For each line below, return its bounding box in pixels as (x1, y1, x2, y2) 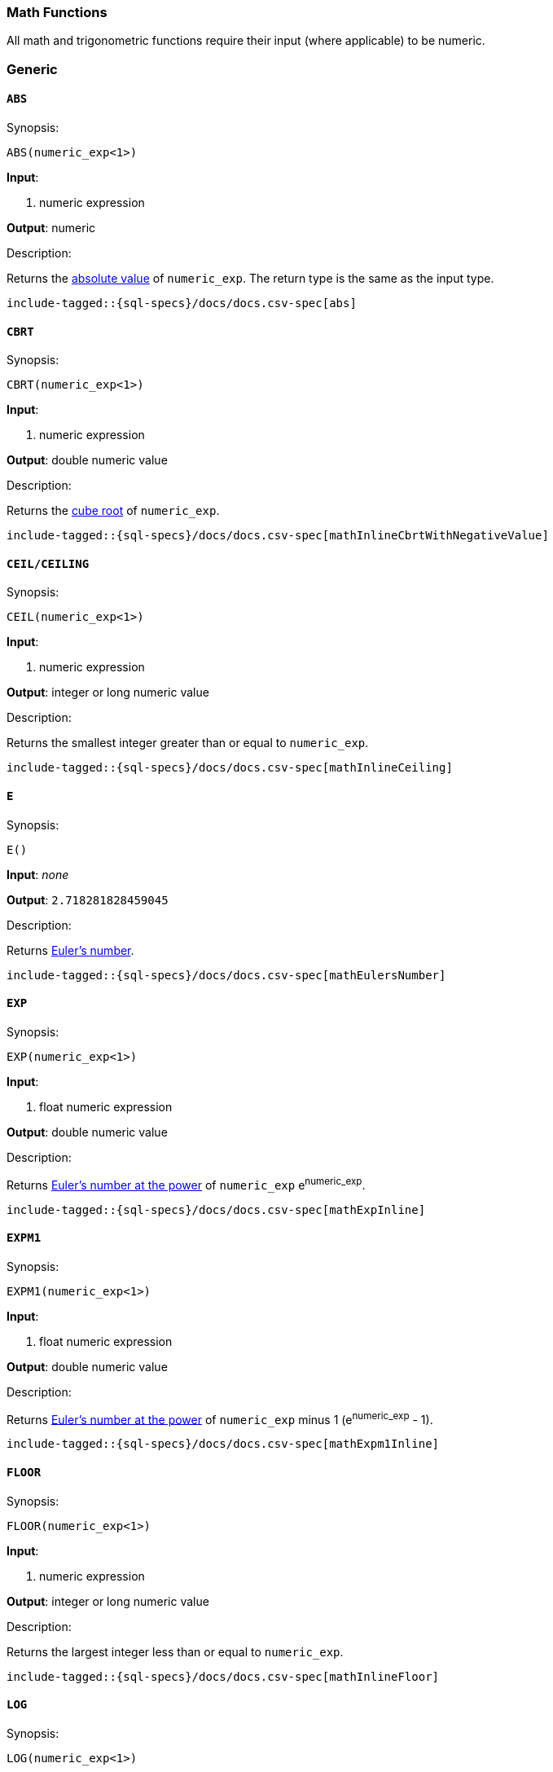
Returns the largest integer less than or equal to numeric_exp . (7, 1644, 344, 1659)
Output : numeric (7, 220, 96, 235)
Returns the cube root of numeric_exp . (7, 503, 220, 518)
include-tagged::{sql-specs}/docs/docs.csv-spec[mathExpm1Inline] (7, 1437, 440, 1451)
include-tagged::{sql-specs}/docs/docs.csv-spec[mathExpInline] (7, 1203, 426, 1216)
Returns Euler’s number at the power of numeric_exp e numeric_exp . (7, 1175, 366, 1192)
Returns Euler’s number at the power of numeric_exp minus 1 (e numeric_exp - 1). (7, 1409, 433, 1427)
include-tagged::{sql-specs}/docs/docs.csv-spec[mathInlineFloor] (7, 1669, 440, 1683)
